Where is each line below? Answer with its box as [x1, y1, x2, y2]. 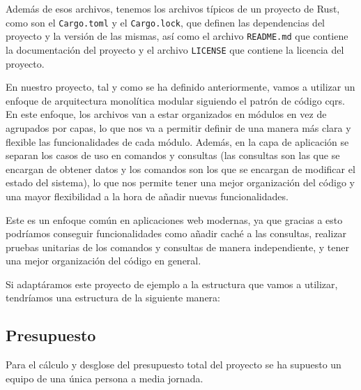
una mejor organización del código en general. [6, 253, 201, 268]
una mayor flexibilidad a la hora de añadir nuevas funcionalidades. [6, 188, 289, 203]
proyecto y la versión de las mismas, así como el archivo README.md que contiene [6, 29, 348, 43]
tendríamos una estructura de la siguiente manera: [6, 290, 220, 305]
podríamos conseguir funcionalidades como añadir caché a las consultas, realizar [6, 226, 347, 241]
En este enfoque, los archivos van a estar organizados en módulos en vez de [6, 107, 327, 121]
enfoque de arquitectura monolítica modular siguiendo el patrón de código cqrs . [6, 93, 345, 107]
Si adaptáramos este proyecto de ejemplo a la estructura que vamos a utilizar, [6, 276, 338, 291]
